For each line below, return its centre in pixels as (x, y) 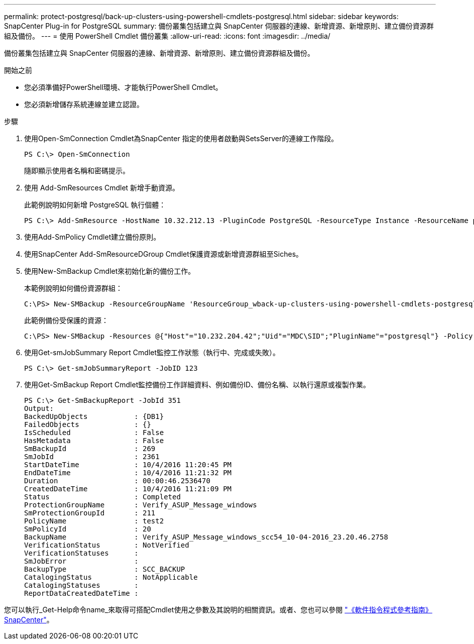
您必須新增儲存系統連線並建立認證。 (84, 104)
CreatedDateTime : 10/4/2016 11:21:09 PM (128, 489)
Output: (39, 408)
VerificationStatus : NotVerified (107, 545)
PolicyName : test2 (94, 521)
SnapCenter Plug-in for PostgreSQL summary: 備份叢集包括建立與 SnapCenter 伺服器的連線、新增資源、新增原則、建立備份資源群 (219, 26)
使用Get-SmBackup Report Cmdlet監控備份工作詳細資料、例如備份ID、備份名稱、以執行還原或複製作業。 (197, 385)
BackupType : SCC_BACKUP (105, 569)
